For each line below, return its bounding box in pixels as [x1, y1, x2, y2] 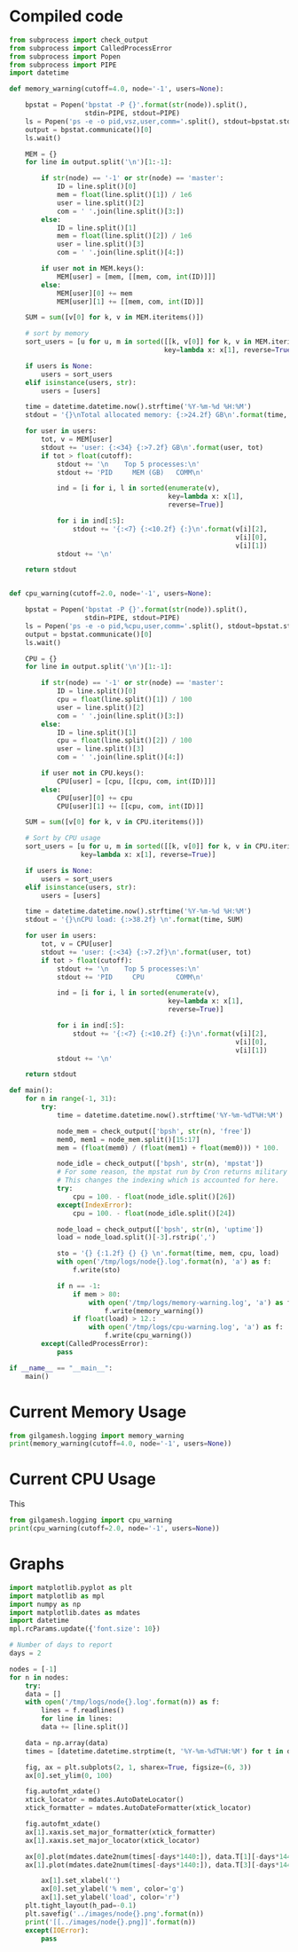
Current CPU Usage [9, 1469, 157, 1490]
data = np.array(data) [25, 1738, 109, 1747]
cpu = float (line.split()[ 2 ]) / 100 [56, 736, 192, 745]
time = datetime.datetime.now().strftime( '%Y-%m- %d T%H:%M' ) [56, 1111, 284, 1120]
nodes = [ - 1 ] [9, 1665, 58, 1673]
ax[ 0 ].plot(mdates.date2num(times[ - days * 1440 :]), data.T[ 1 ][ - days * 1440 [25, 1852, 295, 1861]
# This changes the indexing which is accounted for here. [56, 1176, 279, 1185]
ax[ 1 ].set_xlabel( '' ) [41, 1877, 122, 1885]
